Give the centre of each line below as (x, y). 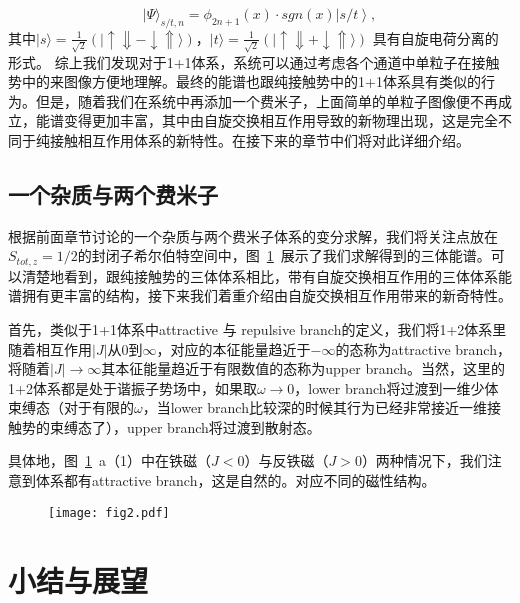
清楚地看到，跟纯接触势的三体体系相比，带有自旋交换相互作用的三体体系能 (266, 275)
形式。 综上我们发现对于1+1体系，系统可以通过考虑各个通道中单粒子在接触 (254, 61)
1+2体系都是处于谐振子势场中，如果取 (132, 387)
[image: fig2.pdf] (109, 512)
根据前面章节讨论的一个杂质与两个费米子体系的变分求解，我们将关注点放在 (253, 235)
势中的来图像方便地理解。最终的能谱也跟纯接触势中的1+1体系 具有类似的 (244, 81)
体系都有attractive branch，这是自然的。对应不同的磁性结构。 (235, 480)
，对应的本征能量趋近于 (233, 348)
